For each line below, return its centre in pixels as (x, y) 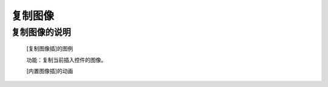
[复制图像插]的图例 (50, 49)
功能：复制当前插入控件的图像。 (66, 60)
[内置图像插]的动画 (50, 71)
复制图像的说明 (41, 32)
